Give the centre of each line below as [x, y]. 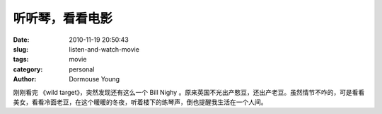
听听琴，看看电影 [63, 18]
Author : [25, 79]
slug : [21, 49]
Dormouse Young [94, 79]
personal [82, 69]
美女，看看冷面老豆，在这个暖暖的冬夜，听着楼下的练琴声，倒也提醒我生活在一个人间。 [140, 102]
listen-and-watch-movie [104, 49]
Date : [21, 40]
